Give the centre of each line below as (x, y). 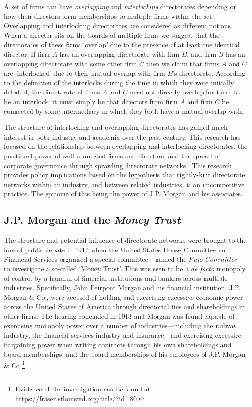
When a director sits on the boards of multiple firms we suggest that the (112, 35)
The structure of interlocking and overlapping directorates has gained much (116, 127)
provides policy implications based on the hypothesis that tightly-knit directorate (125, 175)
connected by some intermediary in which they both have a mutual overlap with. (124, 111)
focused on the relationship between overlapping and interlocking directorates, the (126, 146)
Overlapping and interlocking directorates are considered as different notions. (118, 25)
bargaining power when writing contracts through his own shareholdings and (118, 344)
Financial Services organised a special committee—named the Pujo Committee (120, 259)
